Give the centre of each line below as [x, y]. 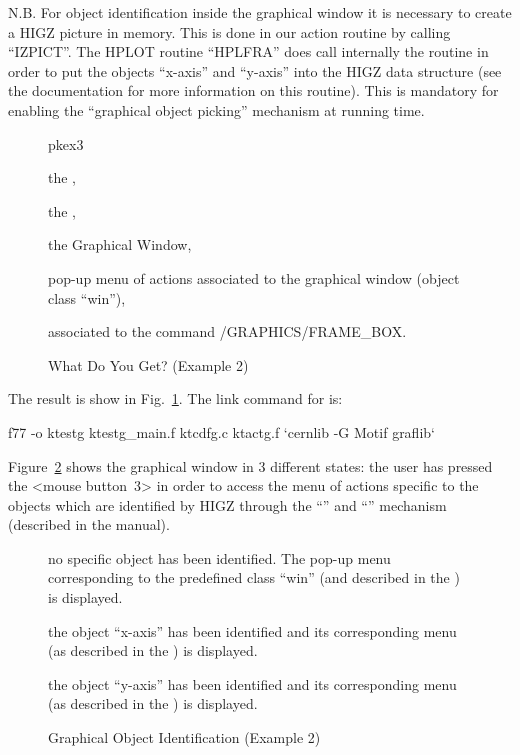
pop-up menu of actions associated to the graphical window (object [254, 277]
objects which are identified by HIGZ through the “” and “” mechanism [227, 504]
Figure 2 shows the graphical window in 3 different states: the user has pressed [250, 465]
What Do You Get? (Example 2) [148, 364]
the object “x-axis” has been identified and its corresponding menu [252, 630]
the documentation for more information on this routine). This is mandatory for [253, 90]
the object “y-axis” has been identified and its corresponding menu [252, 683]
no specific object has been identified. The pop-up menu [219, 557]
